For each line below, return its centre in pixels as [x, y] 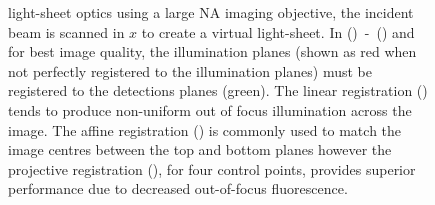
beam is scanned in [66, 31]
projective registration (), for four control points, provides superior [212, 168]
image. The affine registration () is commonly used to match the [205, 129]
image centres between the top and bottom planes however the [200, 149]
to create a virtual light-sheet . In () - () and [278, 31]
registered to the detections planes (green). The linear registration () [218, 90]
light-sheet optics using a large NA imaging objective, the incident [211, 12]
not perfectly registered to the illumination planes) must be [190, 70]
